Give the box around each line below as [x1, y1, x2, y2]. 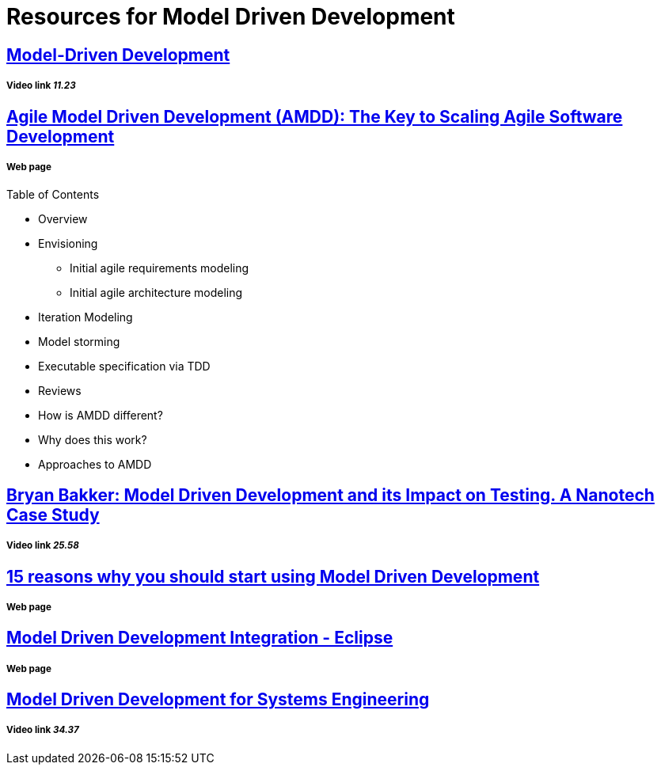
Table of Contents [6, 188, 100, 202]
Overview [38, 212, 88, 226]
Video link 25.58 [6, 540, 79, 552]
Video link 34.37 [6, 724, 79, 736]
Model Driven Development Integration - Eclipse [6, 628, 393, 648]
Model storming [38, 335, 120, 349]
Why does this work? [38, 433, 147, 447]
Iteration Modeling [38, 310, 133, 325]
